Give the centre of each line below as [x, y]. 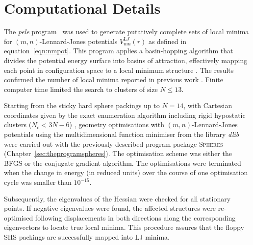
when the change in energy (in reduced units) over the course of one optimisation [126, 172]
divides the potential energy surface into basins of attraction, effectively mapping [126, 60]
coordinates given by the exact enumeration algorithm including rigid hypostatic [125, 115]
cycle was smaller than [38, 182]
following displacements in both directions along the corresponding [135, 217]
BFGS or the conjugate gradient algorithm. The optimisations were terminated [123, 163]
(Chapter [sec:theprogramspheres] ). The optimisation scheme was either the [118, 153]
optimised [19, 217]
